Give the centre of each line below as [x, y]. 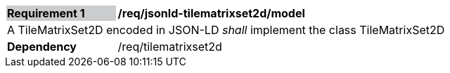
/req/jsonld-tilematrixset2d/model [211, 13]
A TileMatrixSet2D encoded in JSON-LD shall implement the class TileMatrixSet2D [226, 30]
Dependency [42, 47]
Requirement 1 [46, 13]
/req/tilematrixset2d [170, 47]
